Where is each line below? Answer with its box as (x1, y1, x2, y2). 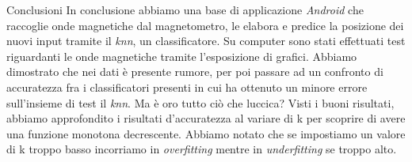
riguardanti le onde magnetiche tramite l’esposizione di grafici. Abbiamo (6, 47, 357, 64)
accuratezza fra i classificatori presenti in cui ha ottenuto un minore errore (6, 78, 368, 95)
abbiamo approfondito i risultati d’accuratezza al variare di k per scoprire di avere (6, 110, 406, 126)
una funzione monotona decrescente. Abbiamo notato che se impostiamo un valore (6, 125, 406, 141)
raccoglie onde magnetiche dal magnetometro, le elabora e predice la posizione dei (6, 17, 404, 33)
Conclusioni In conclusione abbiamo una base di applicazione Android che (6, 2, 364, 17)
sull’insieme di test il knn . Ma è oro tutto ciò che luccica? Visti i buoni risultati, (6, 94, 395, 111)
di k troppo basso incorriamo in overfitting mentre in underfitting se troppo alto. (6, 141, 397, 157)
